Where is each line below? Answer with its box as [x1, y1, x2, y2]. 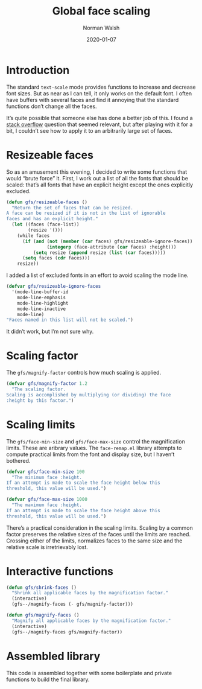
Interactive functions [6, 564, 113, 578]
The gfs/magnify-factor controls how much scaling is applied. [6, 369, 162, 376]
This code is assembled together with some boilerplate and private [6, 669, 172, 676]
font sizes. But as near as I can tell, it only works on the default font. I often [6, 89, 192, 97]
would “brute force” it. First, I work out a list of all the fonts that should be [6, 174, 189, 182]
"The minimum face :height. [11, 474, 83, 480]
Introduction [6, 63, 70, 77]
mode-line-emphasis [17, 294, 66, 300]
